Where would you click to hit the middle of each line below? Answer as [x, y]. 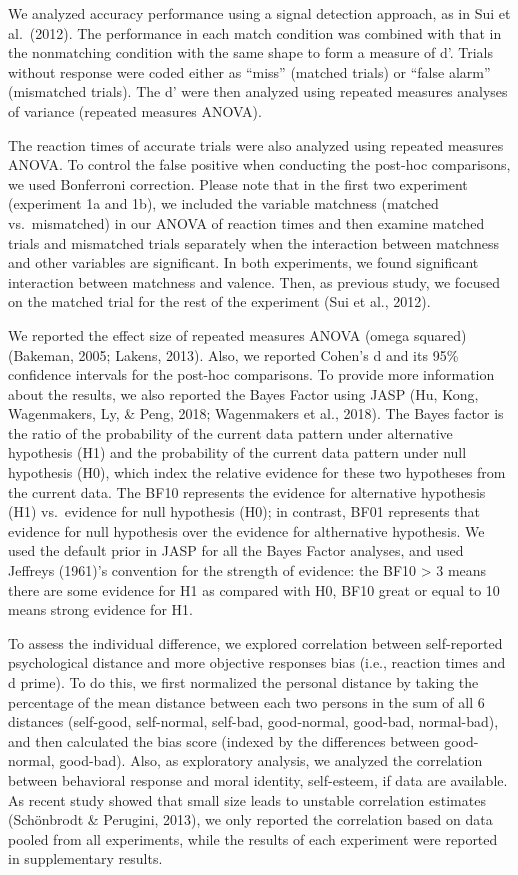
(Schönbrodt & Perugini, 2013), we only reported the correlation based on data [250, 819]
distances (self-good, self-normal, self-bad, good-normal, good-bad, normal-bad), [253, 721]
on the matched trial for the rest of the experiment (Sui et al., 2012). [219, 301]
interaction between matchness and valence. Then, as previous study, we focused [254, 281]
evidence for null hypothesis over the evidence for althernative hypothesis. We [246, 530]
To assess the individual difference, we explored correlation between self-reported [255, 642]
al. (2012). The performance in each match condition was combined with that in [255, 32]
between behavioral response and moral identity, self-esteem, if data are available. [258, 779]
